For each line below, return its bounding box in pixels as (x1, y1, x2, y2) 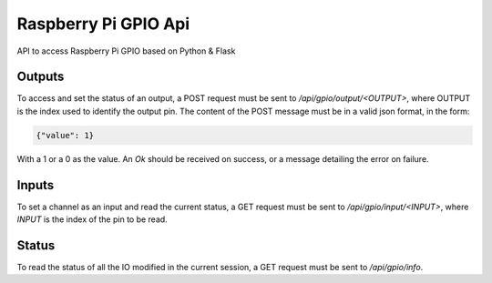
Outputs (16, 69, 65, 85)
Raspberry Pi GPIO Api (16, 14, 190, 34)
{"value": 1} (36, 130, 95, 140)
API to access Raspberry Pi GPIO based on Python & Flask (16, 45, 236, 56)
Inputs (16, 177, 55, 193)
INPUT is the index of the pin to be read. (16, 214, 168, 225)
